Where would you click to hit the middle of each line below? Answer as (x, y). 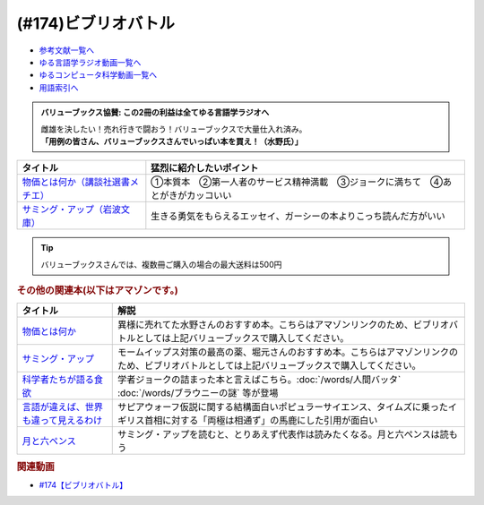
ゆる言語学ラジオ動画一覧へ (90, 62)
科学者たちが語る (58, 380)
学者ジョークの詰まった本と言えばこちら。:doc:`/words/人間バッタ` (259, 380)
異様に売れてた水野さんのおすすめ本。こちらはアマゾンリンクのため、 (265, 325)
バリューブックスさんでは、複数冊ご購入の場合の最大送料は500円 (161, 264)
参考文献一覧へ (66, 50)
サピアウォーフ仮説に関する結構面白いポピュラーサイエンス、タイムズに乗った (282, 407)
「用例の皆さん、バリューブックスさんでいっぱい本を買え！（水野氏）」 (172, 141)
